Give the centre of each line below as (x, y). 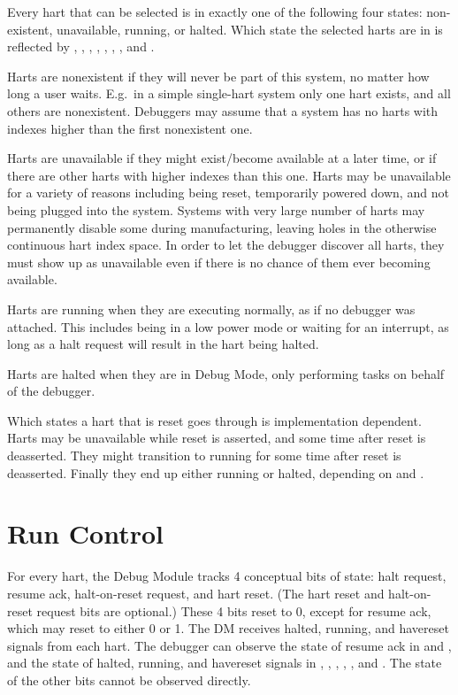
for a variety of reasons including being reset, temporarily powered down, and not (228, 193)
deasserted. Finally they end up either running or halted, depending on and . (216, 472)
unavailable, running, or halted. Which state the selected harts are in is (250, 29)
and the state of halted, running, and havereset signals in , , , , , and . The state (225, 663)
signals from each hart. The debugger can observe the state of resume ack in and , (229, 645)
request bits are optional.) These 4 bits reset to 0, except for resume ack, (234, 610)
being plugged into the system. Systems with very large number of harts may (216, 209)
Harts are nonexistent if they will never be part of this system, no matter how (218, 76)
